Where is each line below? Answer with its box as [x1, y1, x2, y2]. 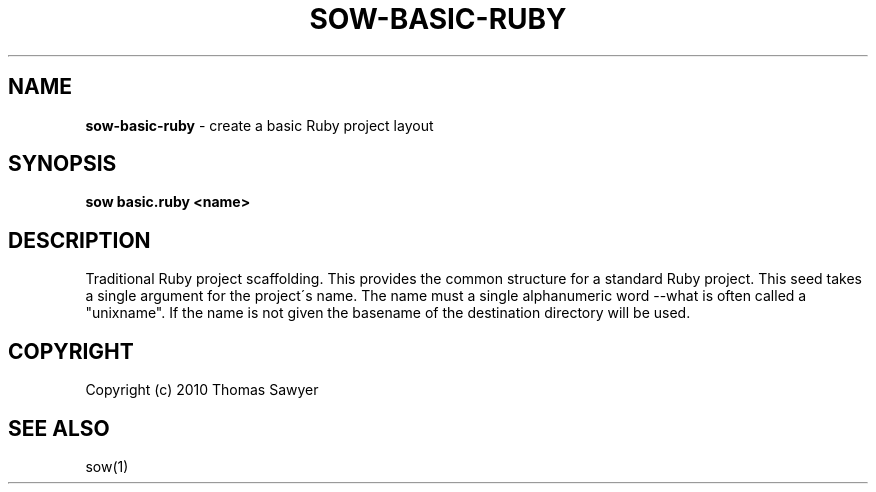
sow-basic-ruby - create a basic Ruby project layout [85, 116, 434, 134]
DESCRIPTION [8, 227, 151, 253]
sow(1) [85, 457, 129, 475]
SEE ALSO [8, 415, 110, 441]
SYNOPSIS [8, 151, 117, 177]
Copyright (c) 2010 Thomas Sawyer [85, 381, 319, 399]
